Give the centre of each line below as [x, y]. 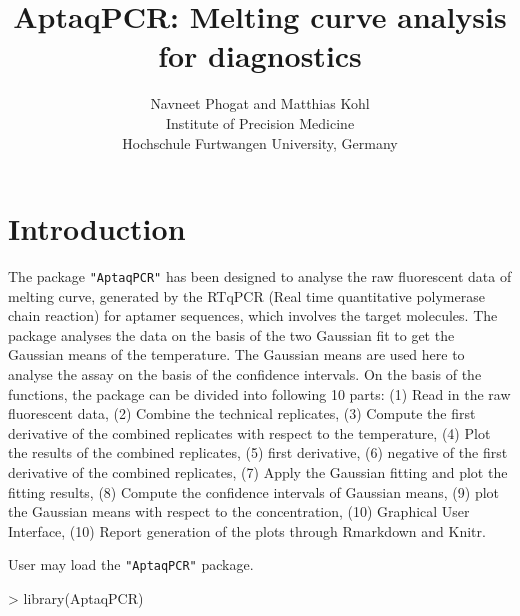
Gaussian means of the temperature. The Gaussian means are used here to [236, 354]
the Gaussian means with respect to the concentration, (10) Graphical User [239, 511]
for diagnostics [260, 55]
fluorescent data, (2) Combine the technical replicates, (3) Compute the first [242, 413]
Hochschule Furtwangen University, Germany [260, 142]
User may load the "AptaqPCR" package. [131, 564]
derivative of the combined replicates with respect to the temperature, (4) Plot [249, 432]
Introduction [97, 228]
